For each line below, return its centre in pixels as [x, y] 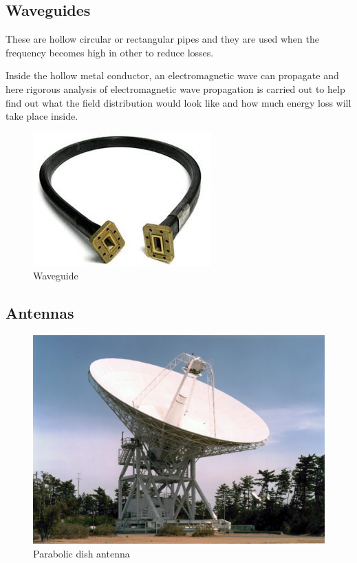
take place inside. [42, 116]
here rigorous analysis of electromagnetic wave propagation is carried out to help [175, 88]
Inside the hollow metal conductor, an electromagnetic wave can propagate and [172, 75]
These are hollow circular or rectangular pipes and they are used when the [162, 39]
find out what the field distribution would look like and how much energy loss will [178, 102]
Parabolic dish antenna [82, 553]
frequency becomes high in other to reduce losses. [110, 52]
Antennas [40, 313]
